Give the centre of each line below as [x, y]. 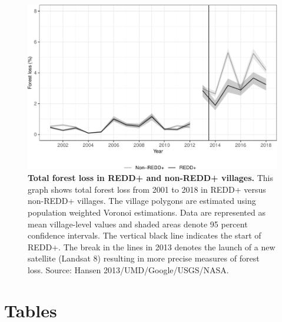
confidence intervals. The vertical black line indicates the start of [145, 235]
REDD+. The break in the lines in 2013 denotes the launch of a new [152, 246]
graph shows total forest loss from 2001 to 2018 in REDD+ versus [147, 189]
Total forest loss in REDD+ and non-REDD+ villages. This [150, 178]
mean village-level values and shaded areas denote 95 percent [138, 224]
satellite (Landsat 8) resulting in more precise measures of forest [144, 258]
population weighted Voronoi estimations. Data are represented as [147, 212]
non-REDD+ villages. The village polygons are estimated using [142, 201]
